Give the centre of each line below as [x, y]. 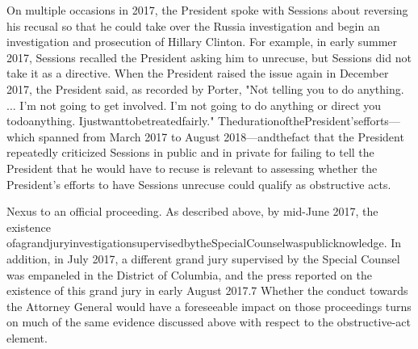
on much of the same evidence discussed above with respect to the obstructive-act [209, 322]
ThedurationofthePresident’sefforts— [309, 121]
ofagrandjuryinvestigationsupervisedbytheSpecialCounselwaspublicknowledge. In [204, 243]
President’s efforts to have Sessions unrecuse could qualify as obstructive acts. [199, 184]
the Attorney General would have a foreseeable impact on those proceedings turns [209, 306]
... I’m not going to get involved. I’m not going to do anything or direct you [194, 105]
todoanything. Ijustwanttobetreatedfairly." [111, 121]
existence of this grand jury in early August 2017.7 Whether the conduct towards [207, 290]
